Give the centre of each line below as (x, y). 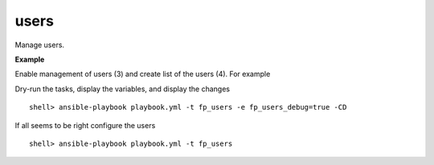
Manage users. (39, 45)
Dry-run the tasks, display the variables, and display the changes (123, 89)
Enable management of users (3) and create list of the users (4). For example (143, 74)
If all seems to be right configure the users (85, 125)
